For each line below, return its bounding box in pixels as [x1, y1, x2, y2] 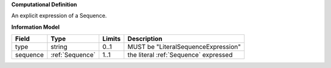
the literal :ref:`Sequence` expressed [127, 51, 233, 59]
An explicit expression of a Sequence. [11, 12, 107, 20]
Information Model [11, 23, 60, 31]
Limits [102, 34, 121, 43]
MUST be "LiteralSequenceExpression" [127, 43, 242, 51]
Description [127, 34, 162, 43]
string [50, 43, 67, 51]
